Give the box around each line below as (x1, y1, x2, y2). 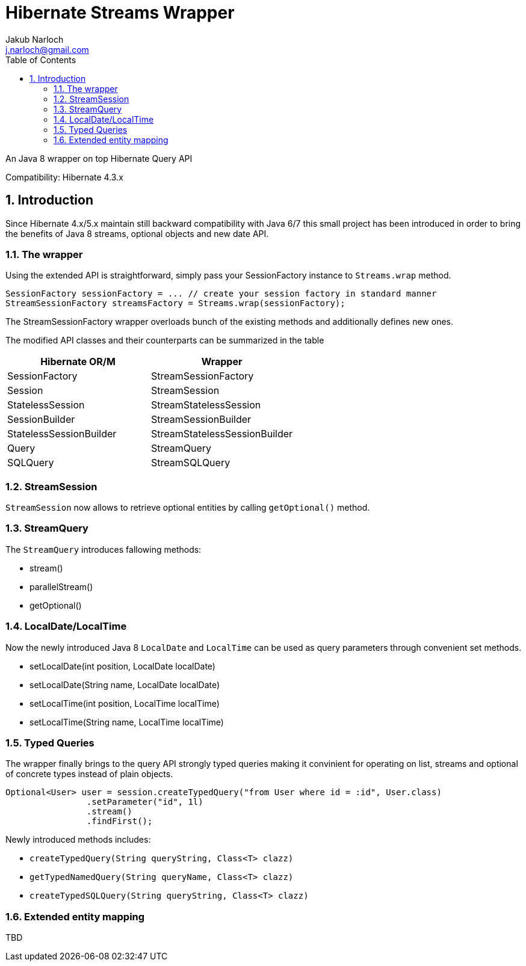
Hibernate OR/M (40, 355, 116, 368)
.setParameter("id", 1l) (86, 797, 203, 807)
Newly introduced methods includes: (5, 834, 151, 845)
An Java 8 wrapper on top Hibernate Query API (5, 153, 193, 164)
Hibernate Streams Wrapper (5, 2, 235, 23)
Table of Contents (5, 54, 76, 65)
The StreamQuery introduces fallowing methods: (5, 544, 202, 555)
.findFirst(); (86, 816, 153, 826)
